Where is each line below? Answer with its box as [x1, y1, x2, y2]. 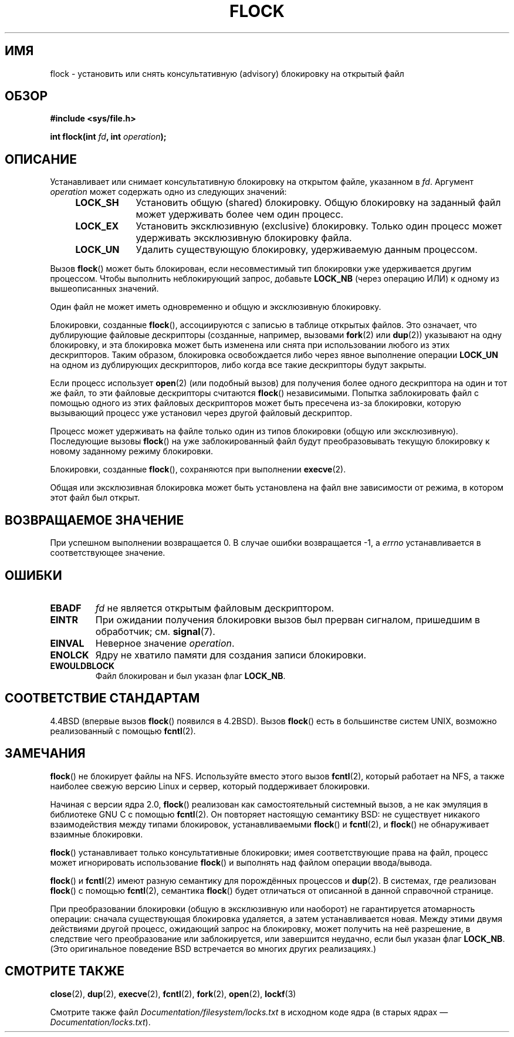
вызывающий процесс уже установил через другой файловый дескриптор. [50, 408, 353, 418]
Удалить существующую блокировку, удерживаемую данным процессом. [136, 244, 478, 256]
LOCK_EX [75, 220, 119, 232]
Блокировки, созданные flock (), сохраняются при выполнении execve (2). [50, 464, 346, 475]
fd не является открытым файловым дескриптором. [95, 602, 334, 614]
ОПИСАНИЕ [5, 151, 77, 167]
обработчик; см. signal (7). [95, 625, 215, 637]
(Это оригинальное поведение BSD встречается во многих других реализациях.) [50, 943, 377, 954]
